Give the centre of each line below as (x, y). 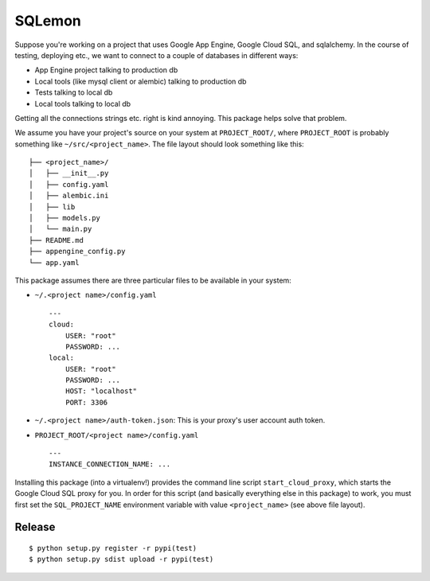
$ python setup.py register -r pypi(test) (113, 548)
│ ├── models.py (65, 218)
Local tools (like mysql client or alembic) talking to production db (141, 81)
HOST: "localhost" (101, 391)
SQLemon (48, 21)
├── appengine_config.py (77, 252)
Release (35, 527)
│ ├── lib (52, 207)
